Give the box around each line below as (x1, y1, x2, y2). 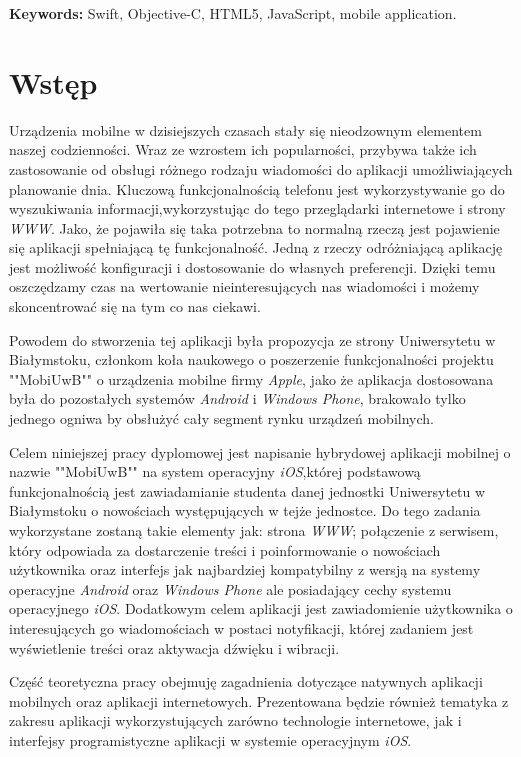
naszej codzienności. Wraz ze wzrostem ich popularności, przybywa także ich (9, 139, 477, 160)
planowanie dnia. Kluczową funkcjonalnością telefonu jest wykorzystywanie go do (9, 178, 505, 199)
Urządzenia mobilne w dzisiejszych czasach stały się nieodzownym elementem (9, 119, 482, 140)
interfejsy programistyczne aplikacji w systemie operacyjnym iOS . (9, 729, 412, 750)
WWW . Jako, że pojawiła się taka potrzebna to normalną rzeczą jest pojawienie (9, 217, 500, 238)
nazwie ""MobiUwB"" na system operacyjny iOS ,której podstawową (9, 461, 421, 482)
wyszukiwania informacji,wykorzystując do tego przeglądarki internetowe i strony (9, 198, 506, 219)
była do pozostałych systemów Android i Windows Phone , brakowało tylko (9, 388, 466, 409)
